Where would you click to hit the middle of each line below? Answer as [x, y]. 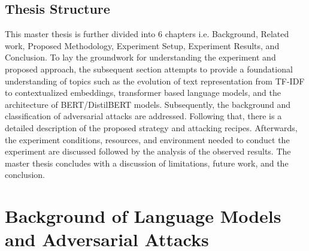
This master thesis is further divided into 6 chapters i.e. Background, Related [147, 34]
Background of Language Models [143, 216]
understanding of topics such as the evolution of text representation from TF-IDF [155, 81]
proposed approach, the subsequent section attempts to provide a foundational [149, 69]
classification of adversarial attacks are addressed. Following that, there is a [143, 116]
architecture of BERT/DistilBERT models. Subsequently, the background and [148, 104]
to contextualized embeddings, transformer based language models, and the [143, 93]
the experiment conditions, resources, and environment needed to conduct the [147, 139]
